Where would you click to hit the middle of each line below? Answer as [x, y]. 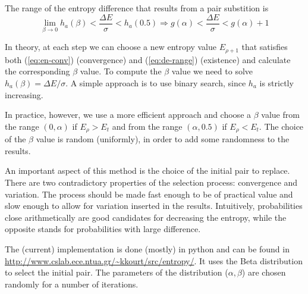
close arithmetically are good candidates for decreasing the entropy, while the [146, 217]
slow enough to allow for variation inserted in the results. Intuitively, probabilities [154, 206]
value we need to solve [212, 71]
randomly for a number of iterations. [72, 284]
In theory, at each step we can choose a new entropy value [111, 47]
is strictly [276, 82]
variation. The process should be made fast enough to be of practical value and [149, 194]
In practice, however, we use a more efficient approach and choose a [128, 115]
